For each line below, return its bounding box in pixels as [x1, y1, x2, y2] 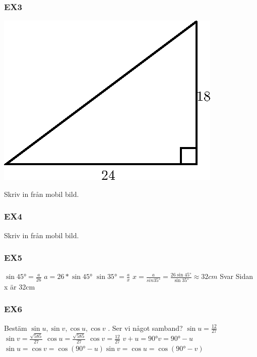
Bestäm [4, 322, 27, 333]
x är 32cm [4, 281, 35, 292]
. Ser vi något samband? [108, 322, 183, 333]
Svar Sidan [220, 271, 253, 281]
